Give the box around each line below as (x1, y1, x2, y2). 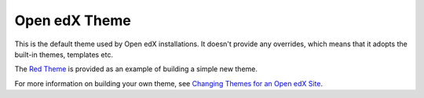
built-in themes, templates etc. (14, 49, 114, 59)
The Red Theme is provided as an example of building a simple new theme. (14, 64, 258, 74)
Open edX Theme (14, 12, 131, 29)
